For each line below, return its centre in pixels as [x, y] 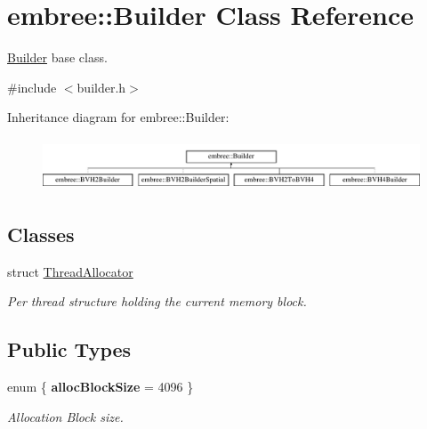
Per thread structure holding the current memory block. [157, 301]
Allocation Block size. [65, 416]
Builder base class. [57, 57]
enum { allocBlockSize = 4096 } [101, 387]
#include [32, 87]
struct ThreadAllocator [70, 271]
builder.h [101, 87]
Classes [41, 234]
